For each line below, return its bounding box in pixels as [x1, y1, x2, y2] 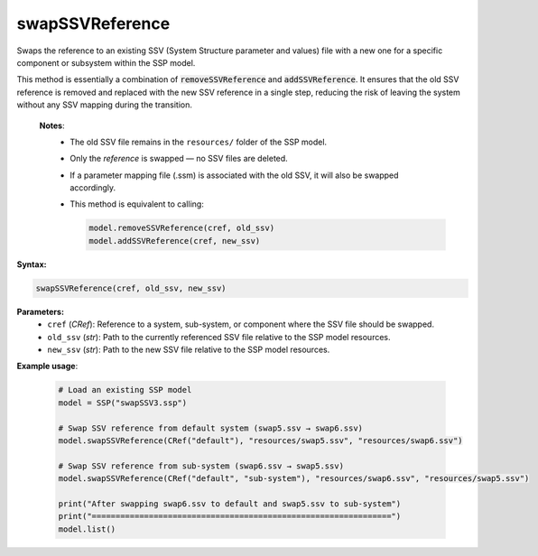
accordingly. [70, 182, 116, 193]
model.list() [58, 524, 116, 534]
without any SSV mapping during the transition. [16, 99, 193, 110]
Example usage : [16, 361, 79, 372]
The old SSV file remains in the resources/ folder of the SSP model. [70, 136, 328, 147]
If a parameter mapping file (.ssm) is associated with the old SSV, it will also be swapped [70, 170, 399, 181]
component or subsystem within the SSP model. [16, 57, 196, 68]
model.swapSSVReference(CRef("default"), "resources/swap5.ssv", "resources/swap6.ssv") [58, 435, 464, 446]
